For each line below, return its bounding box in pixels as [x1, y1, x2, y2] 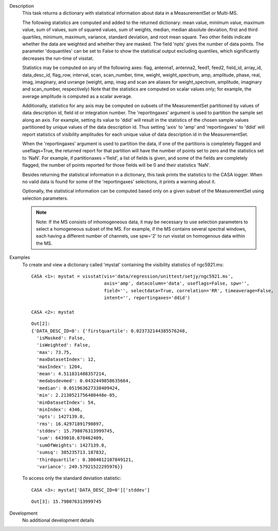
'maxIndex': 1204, [36, 363, 83, 370]
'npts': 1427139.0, [36, 414, 85, 420]
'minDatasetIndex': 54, [36, 399, 97, 405]
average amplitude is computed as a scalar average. [22, 93, 132, 99]
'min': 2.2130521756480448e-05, [36, 393, 118, 398]
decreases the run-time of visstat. [22, 55, 94, 61]
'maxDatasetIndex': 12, [36, 357, 97, 362]
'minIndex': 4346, [36, 406, 83, 412]
